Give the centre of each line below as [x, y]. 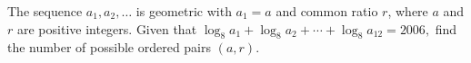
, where [408, 11]
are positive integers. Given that [107, 28]
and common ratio [327, 11]
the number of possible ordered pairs [110, 47]
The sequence [45, 11]
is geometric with [184, 11]
